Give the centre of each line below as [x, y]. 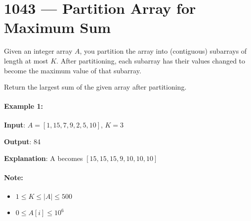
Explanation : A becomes [43, 158]
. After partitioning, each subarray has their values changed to [151, 60]
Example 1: [23, 106]
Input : [15, 125]
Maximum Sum [58, 27]
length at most [26, 60]
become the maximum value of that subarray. [73, 70]
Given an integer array [38, 51]
